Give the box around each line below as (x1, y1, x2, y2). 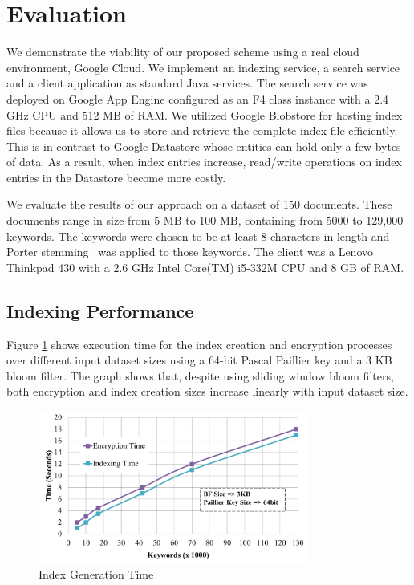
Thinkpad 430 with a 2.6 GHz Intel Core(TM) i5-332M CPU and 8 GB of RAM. (6, 258, 404, 275)
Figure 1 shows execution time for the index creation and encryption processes (6, 335, 392, 352)
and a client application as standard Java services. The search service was (6, 75, 368, 91)
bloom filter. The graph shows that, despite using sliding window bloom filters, (6, 367, 394, 384)
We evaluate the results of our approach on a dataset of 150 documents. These (6, 196, 392, 213)
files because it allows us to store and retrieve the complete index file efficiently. (6, 122, 398, 139)
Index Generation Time (39, 565, 154, 582)
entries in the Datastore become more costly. (6, 169, 226, 185)
